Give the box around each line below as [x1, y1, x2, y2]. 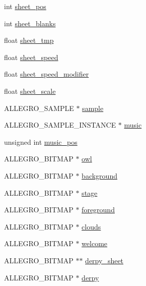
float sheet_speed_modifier [4, 69, 89, 79]
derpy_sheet [85, 255, 124, 265]
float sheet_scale [4, 85, 56, 96]
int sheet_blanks [4, 18, 56, 28]
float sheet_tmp [4, 35, 54, 45]
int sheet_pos [4, 1, 46, 11]
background [82, 170, 117, 181]
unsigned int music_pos [4, 136, 78, 147]
